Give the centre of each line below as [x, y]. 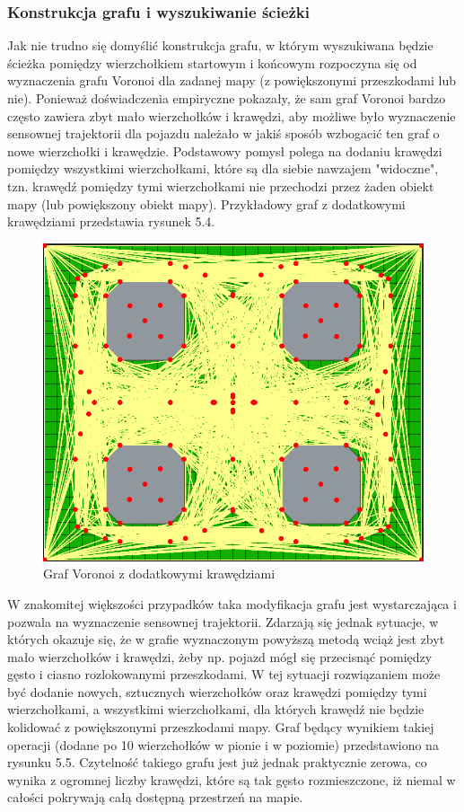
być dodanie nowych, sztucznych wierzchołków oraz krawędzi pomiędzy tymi [217, 691]
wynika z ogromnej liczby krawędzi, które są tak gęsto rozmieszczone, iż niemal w [232, 779]
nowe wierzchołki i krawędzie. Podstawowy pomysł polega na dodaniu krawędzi [225, 150]
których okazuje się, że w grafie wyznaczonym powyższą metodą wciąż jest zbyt [226, 639]
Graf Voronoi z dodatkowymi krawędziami [159, 574]
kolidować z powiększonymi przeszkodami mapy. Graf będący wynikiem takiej [221, 727]
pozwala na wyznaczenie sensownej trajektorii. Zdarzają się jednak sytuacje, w [223, 621]
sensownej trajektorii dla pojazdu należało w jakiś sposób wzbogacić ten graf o [223, 133]
